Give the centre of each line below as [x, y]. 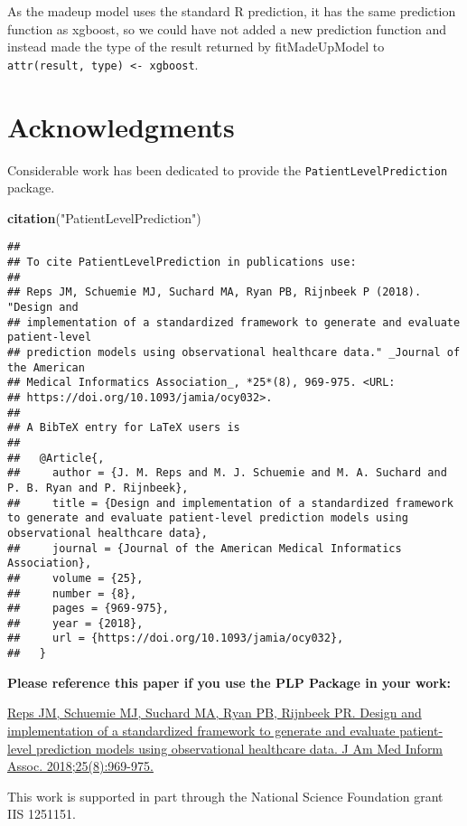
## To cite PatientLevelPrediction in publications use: [182, 263]
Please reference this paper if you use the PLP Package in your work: [229, 682]
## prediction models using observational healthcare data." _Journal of [234, 352]
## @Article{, [56, 458]
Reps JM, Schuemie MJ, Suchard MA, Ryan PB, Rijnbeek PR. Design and [215, 713]
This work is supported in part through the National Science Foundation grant [225, 796]
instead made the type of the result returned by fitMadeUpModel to [196, 47]
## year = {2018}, [75, 623]
